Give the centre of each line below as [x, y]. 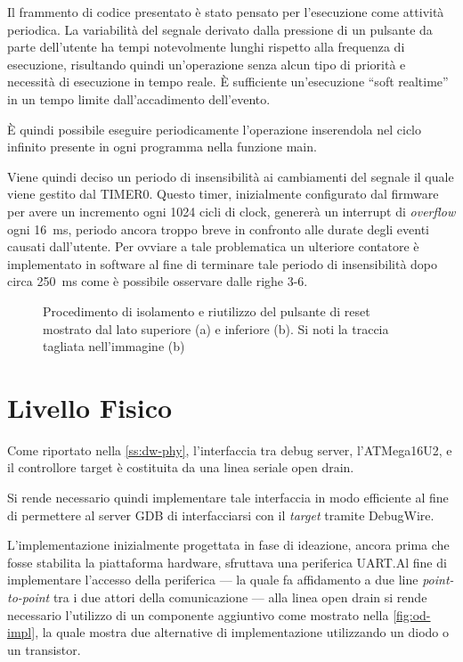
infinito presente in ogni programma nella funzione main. [162, 147]
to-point [28, 597]
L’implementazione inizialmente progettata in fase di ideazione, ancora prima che [228, 545]
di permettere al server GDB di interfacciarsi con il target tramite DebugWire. [221, 515]
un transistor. [44, 649]
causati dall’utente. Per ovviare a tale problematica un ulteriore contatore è [213, 246]
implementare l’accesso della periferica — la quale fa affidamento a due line [213, 580]
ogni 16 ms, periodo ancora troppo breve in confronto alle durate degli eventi [219, 229]
